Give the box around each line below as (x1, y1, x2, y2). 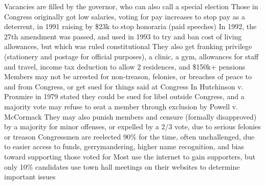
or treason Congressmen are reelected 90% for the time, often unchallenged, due (4, 131, 255, 142)
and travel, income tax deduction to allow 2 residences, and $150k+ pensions (4, 61, 246, 72)
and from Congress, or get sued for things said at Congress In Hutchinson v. (4, 81, 244, 91)
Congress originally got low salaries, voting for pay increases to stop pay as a (4, 11, 245, 21)
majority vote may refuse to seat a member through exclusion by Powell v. (4, 101, 238, 111)
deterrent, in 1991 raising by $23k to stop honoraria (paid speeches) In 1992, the (4, 21, 257, 32)
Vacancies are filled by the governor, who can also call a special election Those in (4, 1, 258, 11)
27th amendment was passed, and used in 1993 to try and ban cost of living (4, 31, 242, 41)
